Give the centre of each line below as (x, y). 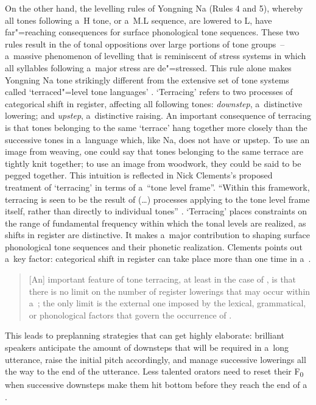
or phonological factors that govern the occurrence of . (130, 315)
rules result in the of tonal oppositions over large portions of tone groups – (145, 44)
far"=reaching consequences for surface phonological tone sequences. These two (152, 32)
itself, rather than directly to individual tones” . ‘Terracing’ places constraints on (156, 211)
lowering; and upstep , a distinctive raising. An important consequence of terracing (158, 115)
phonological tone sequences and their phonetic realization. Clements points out (154, 246)
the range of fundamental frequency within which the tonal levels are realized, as (156, 223)
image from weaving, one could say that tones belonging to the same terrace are (154, 151)
